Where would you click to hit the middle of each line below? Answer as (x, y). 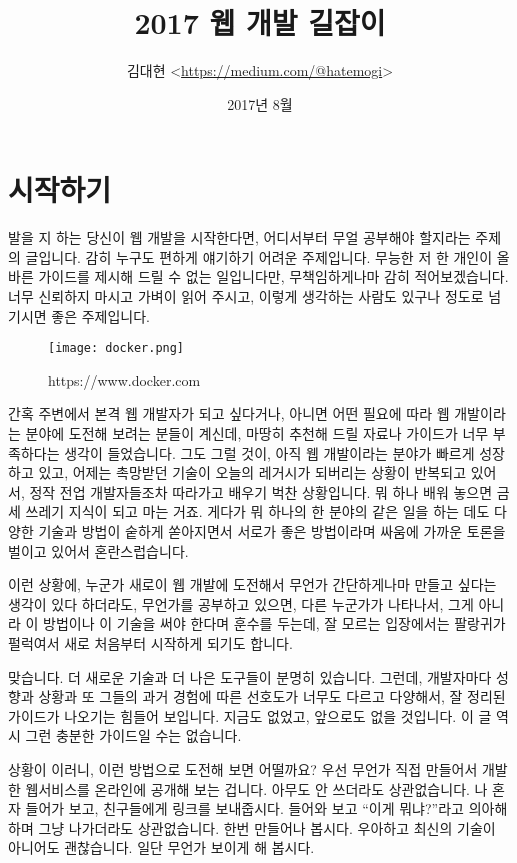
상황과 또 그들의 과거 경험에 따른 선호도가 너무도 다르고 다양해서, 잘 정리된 (272, 696)
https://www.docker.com (124, 379)
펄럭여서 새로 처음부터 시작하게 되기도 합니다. (150, 643)
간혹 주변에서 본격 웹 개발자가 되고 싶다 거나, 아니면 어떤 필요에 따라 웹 (229, 413)
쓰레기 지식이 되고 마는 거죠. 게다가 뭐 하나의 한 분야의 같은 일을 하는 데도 (257, 511)
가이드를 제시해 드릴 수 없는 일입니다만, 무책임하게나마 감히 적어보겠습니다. (273, 276)
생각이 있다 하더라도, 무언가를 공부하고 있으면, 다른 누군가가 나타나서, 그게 (241, 603)
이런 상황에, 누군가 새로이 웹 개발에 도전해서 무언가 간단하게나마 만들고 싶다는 (252, 584)
